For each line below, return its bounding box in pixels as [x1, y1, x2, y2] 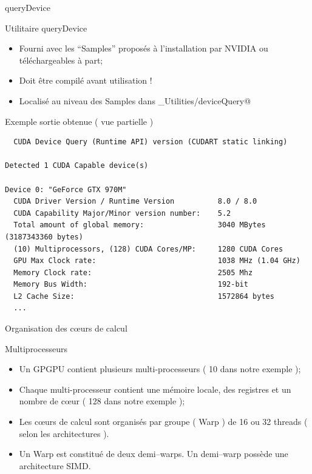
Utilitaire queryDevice [5, 21, 87, 34]
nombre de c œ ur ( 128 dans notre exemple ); [19, 395, 185, 407]
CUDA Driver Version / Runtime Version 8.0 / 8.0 [13, 197, 257, 206]
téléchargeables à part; [19, 53, 103, 66]
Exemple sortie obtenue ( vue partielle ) [5, 115, 154, 127]
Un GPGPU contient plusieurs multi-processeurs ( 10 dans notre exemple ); [19, 362, 301, 375]
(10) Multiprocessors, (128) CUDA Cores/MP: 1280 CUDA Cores [13, 244, 283, 253]
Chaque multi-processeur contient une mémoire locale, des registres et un [19, 382, 291, 395]
